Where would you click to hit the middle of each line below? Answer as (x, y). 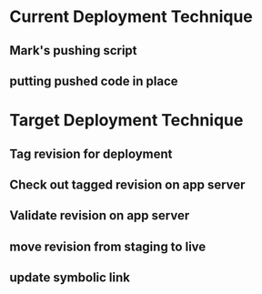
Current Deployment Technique (131, 17)
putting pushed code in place (94, 81)
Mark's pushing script (74, 51)
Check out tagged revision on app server (127, 184)
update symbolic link (70, 278)
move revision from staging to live (108, 246)
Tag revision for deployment (91, 153)
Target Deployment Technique (126, 121)
